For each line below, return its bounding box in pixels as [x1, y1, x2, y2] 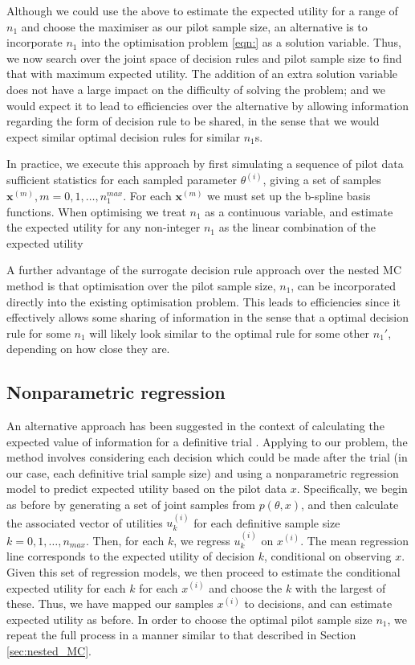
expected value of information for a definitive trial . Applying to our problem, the [6, 433, 408, 449]
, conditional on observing [264, 548, 392, 564]
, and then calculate [300, 496, 399, 513]
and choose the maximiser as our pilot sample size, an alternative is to [21, 18, 368, 35]
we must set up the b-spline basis [207, 187, 371, 203]
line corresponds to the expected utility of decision [6, 548, 255, 564]
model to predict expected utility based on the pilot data [6, 480, 287, 497]
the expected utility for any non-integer [6, 219, 201, 236]
